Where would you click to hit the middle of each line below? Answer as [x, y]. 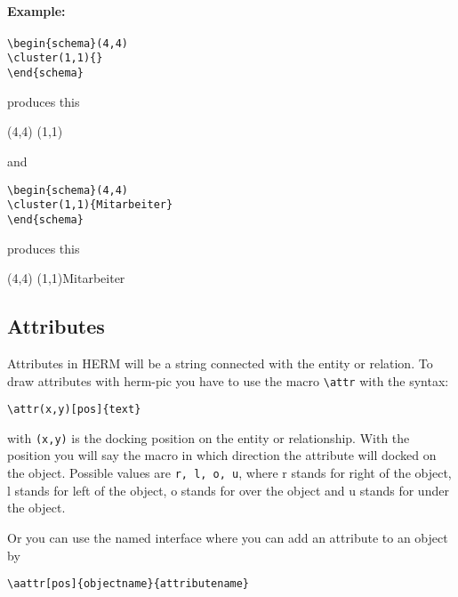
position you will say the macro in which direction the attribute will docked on [222, 455]
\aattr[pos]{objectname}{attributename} [129, 584]
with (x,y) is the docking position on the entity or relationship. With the [209, 437]
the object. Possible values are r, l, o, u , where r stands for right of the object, [229, 473]
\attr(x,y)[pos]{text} [74, 410]
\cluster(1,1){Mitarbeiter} [90, 205]
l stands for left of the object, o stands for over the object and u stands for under [228, 490]
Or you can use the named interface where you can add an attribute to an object [228, 537]
